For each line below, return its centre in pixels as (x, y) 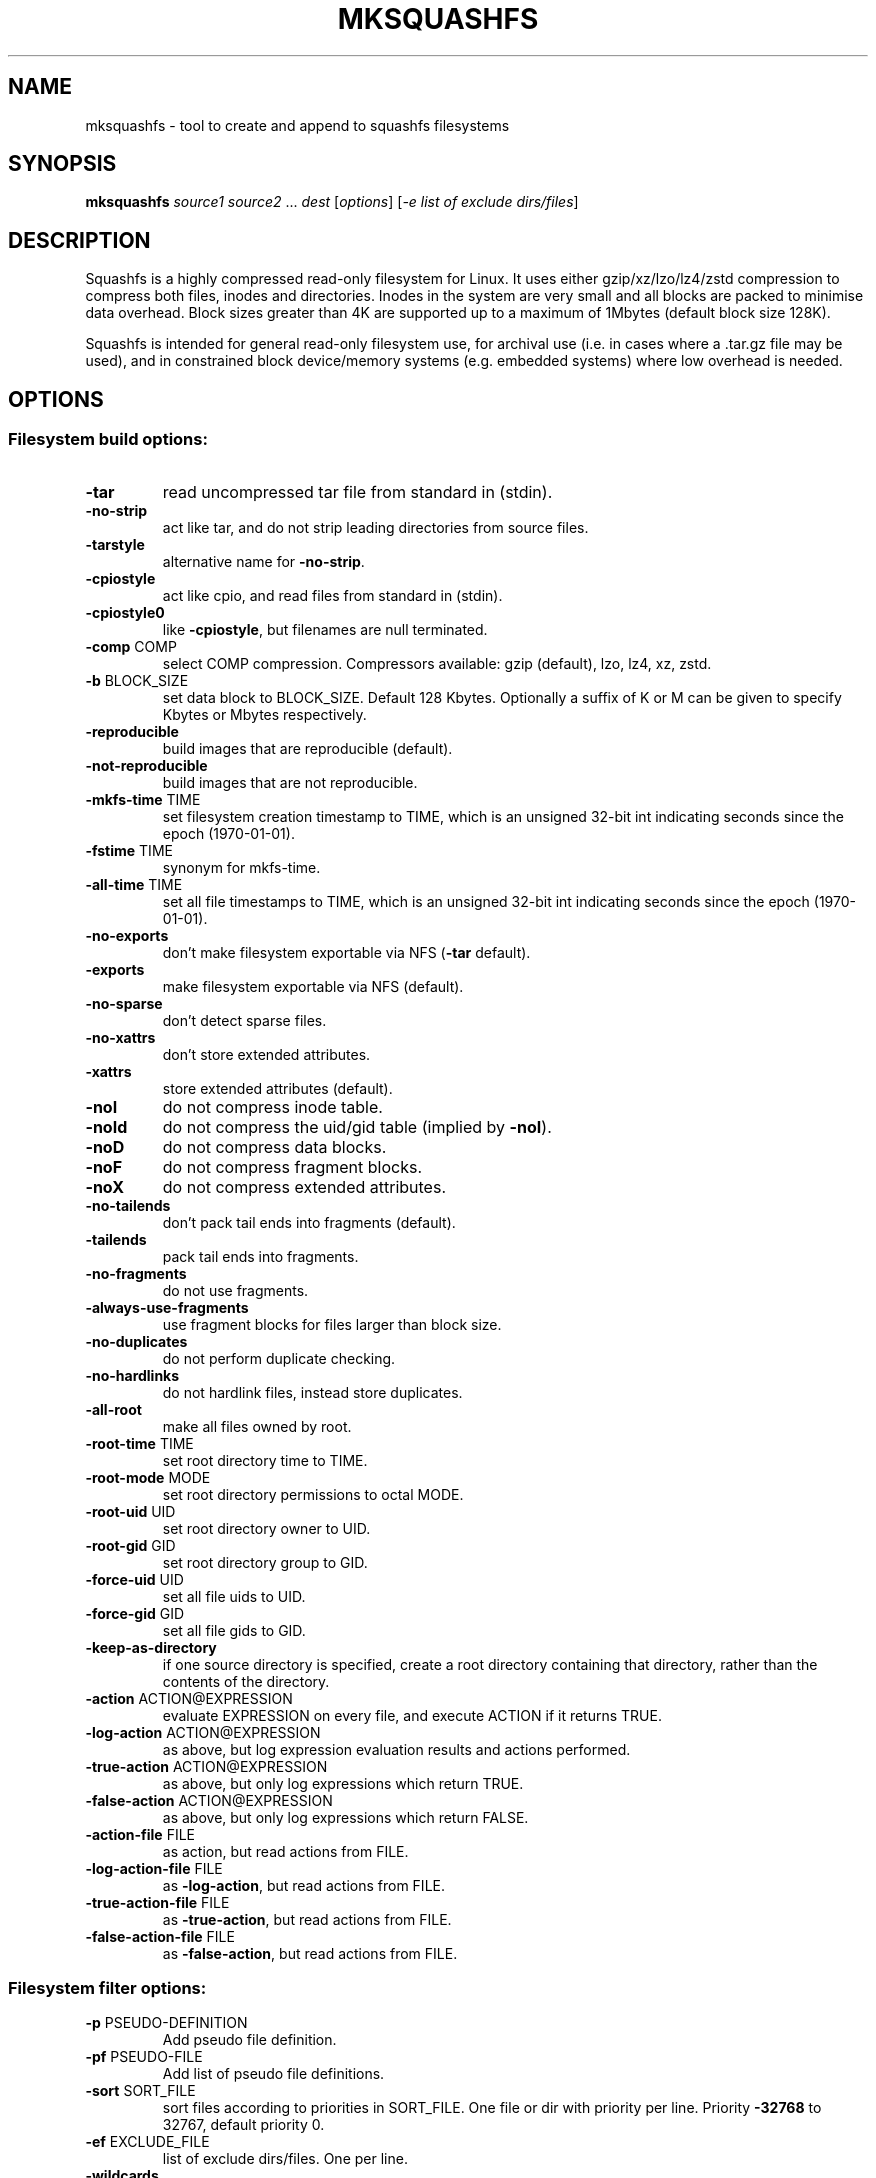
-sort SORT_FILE (140, 2091)
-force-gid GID (134, 1613)
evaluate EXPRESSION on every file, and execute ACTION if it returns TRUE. (412, 1715)
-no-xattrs (120, 1037)
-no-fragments (136, 1273)
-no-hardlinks (132, 1375)
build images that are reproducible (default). (307, 748)
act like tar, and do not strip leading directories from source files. (375, 527)
